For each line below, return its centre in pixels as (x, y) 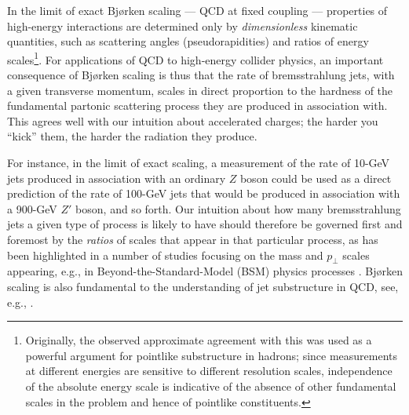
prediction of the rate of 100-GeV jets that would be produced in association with (204, 193)
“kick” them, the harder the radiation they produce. (132, 136)
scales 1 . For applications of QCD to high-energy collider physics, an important (195, 58)
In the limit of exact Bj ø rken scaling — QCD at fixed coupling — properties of (197, 10)
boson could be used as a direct (316, 178)
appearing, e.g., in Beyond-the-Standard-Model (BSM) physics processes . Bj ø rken (205, 271)
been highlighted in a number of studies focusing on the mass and (165, 255)
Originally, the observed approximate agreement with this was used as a (199, 340)
